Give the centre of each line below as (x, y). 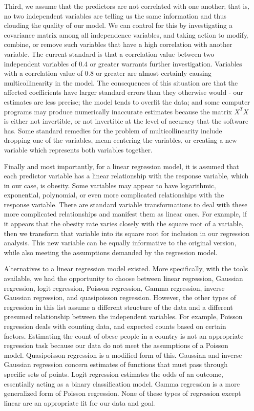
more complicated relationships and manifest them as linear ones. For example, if (126, 214)
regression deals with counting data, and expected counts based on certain (115, 326)
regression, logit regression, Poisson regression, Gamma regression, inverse (114, 288)
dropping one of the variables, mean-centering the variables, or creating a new (121, 140)
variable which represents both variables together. (78, 149)
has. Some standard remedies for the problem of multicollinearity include (113, 130)
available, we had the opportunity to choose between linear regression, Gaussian (124, 278)
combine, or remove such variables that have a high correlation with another (118, 44)
